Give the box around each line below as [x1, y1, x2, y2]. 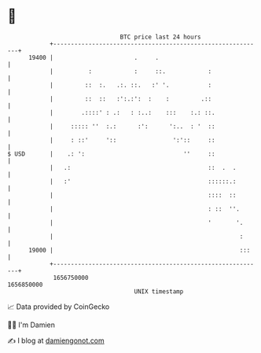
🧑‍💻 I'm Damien [7, 320, 56, 329]
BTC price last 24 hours [119, 33, 201, 41]
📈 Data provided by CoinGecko [7, 302, 110, 311]
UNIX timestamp [134, 287, 184, 296]
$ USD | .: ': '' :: [7, 149, 215, 158]
